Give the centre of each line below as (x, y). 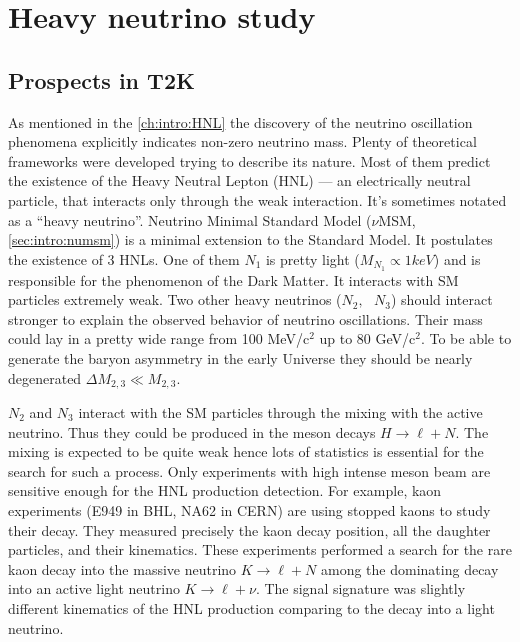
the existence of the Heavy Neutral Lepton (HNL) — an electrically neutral (239, 180)
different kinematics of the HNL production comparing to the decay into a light (251, 607)
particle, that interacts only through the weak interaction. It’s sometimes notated (257, 199)
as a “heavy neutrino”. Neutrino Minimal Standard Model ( (190, 219)
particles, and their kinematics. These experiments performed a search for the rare (260, 549)
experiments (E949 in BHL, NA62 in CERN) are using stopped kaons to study (249, 509)
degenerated (45, 377)
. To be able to (466, 338)
